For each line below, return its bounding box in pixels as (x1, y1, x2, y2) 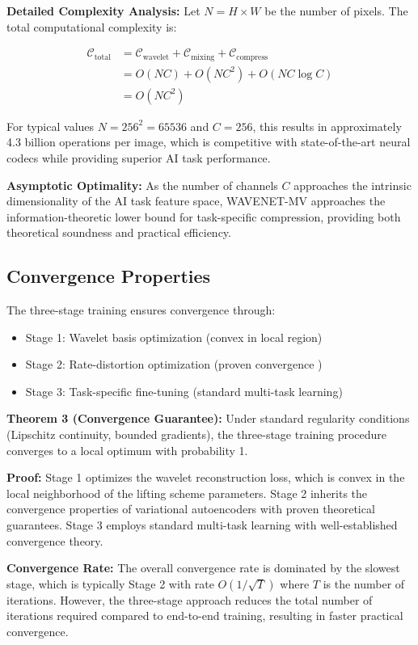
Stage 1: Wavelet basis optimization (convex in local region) (25, 328, 323, 345)
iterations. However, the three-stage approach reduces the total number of (6, 591, 373, 608)
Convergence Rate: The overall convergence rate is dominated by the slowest (6, 559, 400, 576)
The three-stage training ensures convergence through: (6, 301, 276, 318)
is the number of (323, 575, 405, 592)
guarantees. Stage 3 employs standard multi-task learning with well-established (6, 516, 398, 533)
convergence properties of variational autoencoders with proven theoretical (6, 500, 375, 517)
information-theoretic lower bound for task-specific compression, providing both (6, 208, 401, 225)
